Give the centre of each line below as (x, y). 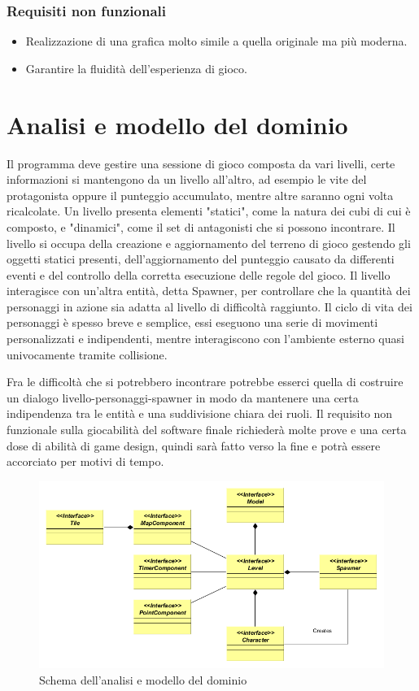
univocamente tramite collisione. (87, 354)
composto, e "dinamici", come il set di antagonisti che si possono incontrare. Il (201, 226)
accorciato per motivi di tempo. (85, 461)
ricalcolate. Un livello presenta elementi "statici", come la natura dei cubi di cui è (209, 211)
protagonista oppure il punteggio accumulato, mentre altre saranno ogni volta (200, 195)
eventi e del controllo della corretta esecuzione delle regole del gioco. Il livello (199, 274)
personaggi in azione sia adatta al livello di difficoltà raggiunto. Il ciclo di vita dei (209, 306)
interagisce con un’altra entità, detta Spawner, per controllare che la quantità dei (209, 291)
